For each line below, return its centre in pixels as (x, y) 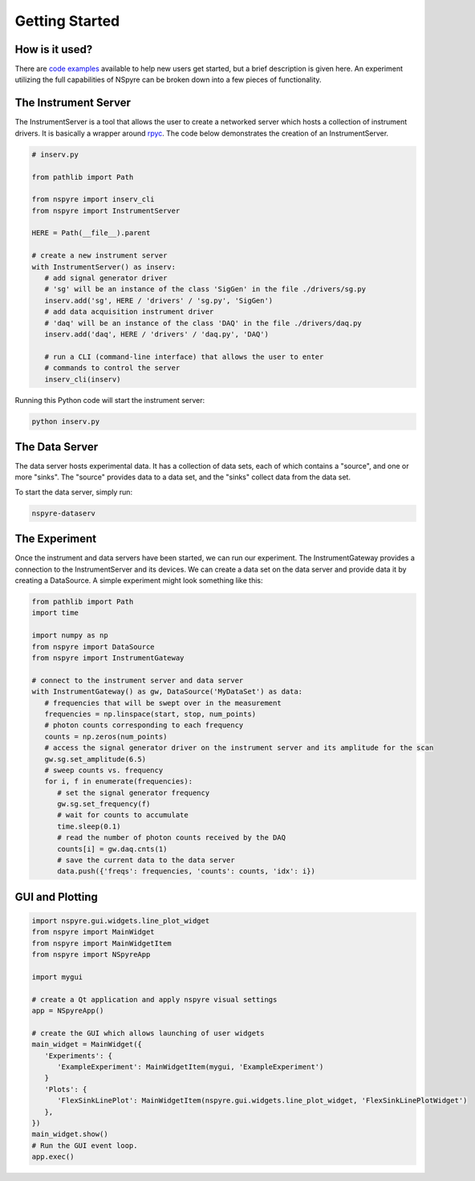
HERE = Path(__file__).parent (91, 233)
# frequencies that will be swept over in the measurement (163, 703)
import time (55, 613)
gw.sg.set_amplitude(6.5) (95, 759)
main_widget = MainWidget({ (87, 1045)
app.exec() (53, 1157)
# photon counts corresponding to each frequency (144, 725)
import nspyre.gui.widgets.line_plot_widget (121, 921)
